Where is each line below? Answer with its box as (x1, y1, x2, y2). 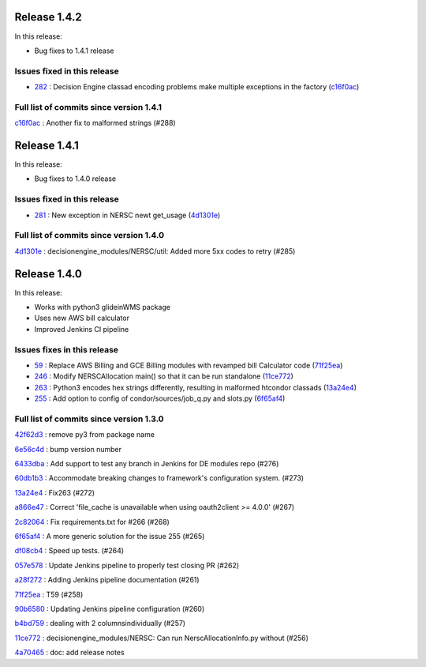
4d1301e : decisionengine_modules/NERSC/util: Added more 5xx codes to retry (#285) (14, 246, 296, 256)
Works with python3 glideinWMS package (34, 303, 171, 312)
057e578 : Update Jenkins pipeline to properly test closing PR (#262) (14, 560, 240, 570)
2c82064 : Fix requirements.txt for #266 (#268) (14, 517, 170, 526)
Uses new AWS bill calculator (34, 313, 130, 323)
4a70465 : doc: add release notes (14, 648, 125, 658)
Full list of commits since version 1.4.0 (14, 230, 165, 241)
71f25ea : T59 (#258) (14, 590, 84, 599)
